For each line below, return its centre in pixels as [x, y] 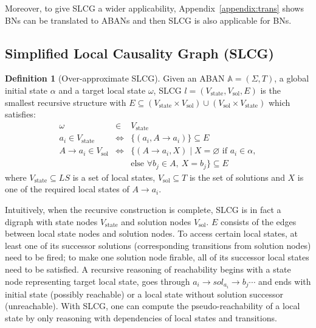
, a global [292, 78]
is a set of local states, [114, 177]
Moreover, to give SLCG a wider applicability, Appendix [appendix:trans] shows [154, 8]
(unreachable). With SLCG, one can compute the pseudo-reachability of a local [153, 306]
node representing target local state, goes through [98, 281]
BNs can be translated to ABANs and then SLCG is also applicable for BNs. [148, 20]
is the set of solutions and [237, 177]
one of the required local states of [67, 189]
